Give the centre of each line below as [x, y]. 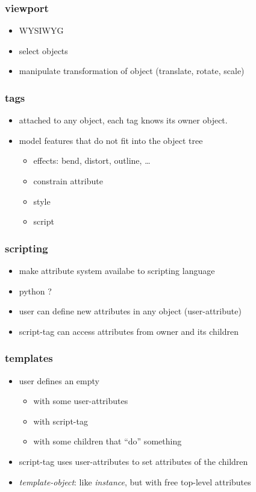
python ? [35, 291]
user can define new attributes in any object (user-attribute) [130, 311]
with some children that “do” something [108, 441]
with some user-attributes [81, 401]
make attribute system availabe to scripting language [117, 270]
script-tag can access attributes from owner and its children [129, 331]
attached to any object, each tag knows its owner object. [123, 120]
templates [29, 358]
